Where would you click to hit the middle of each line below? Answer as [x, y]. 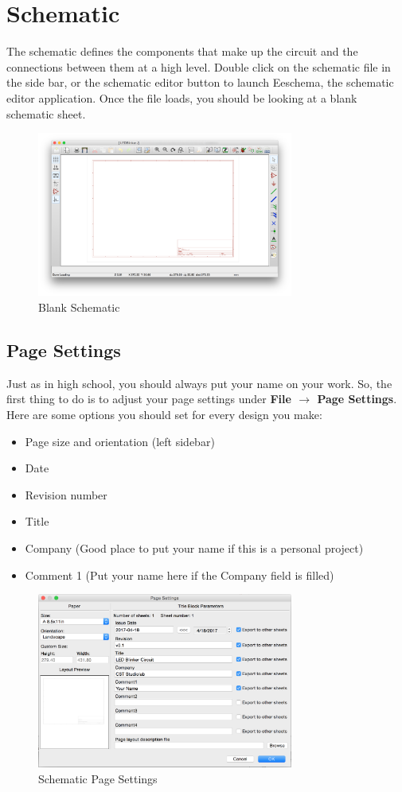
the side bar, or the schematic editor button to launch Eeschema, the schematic [200, 82]
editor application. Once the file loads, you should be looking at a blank [182, 97]
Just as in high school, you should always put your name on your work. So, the [199, 383]
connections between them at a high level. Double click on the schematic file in [199, 66]
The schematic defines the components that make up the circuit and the [182, 51]
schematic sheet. [46, 113]
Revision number [66, 494]
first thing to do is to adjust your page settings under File [149, 399]
